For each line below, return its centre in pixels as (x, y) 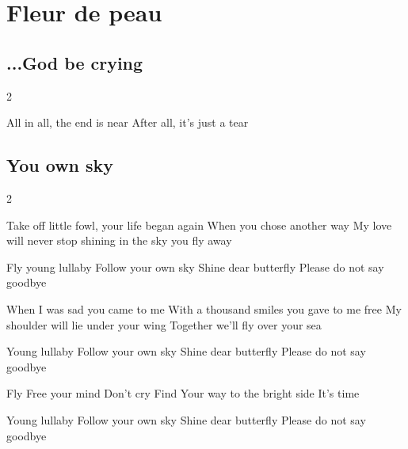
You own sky (60, 165)
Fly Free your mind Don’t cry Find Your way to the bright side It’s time (183, 393)
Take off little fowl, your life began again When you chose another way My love (199, 224)
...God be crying (75, 62)
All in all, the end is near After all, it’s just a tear (128, 122)
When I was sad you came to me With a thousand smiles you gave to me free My (204, 308)
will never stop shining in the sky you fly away (119, 240)
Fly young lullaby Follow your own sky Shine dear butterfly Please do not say (195, 266)
